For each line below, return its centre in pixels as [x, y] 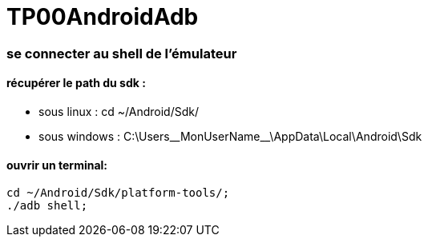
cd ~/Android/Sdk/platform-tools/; [118, 193]
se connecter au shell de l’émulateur [122, 53]
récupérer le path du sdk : [76, 83]
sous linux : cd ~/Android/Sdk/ [119, 111]
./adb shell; [47, 206]
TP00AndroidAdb [103, 17]
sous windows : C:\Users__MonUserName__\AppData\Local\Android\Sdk [230, 136]
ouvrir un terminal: [57, 165]
